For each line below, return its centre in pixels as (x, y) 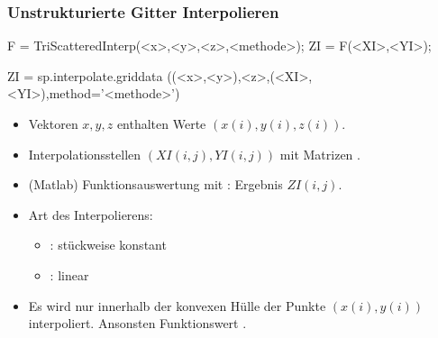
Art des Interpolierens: (91, 214)
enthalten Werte (161, 123)
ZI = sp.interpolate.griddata (85, 75)
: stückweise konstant (108, 245)
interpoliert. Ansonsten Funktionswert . (137, 323)
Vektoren (53, 123)
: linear (69, 274)
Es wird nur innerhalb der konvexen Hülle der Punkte (177, 305)
